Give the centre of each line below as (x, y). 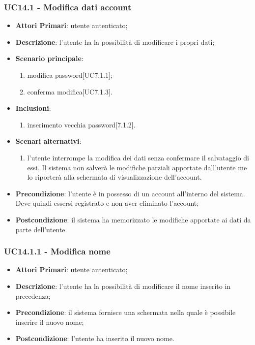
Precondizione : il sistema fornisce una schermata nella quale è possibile (126, 312)
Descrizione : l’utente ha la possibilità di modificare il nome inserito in (123, 286)
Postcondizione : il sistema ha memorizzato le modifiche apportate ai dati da (133, 219)
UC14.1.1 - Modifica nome (57, 251)
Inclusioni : (33, 108)
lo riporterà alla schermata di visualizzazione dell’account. (114, 177)
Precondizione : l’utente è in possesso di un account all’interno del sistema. (130, 193)
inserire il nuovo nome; (50, 322)
